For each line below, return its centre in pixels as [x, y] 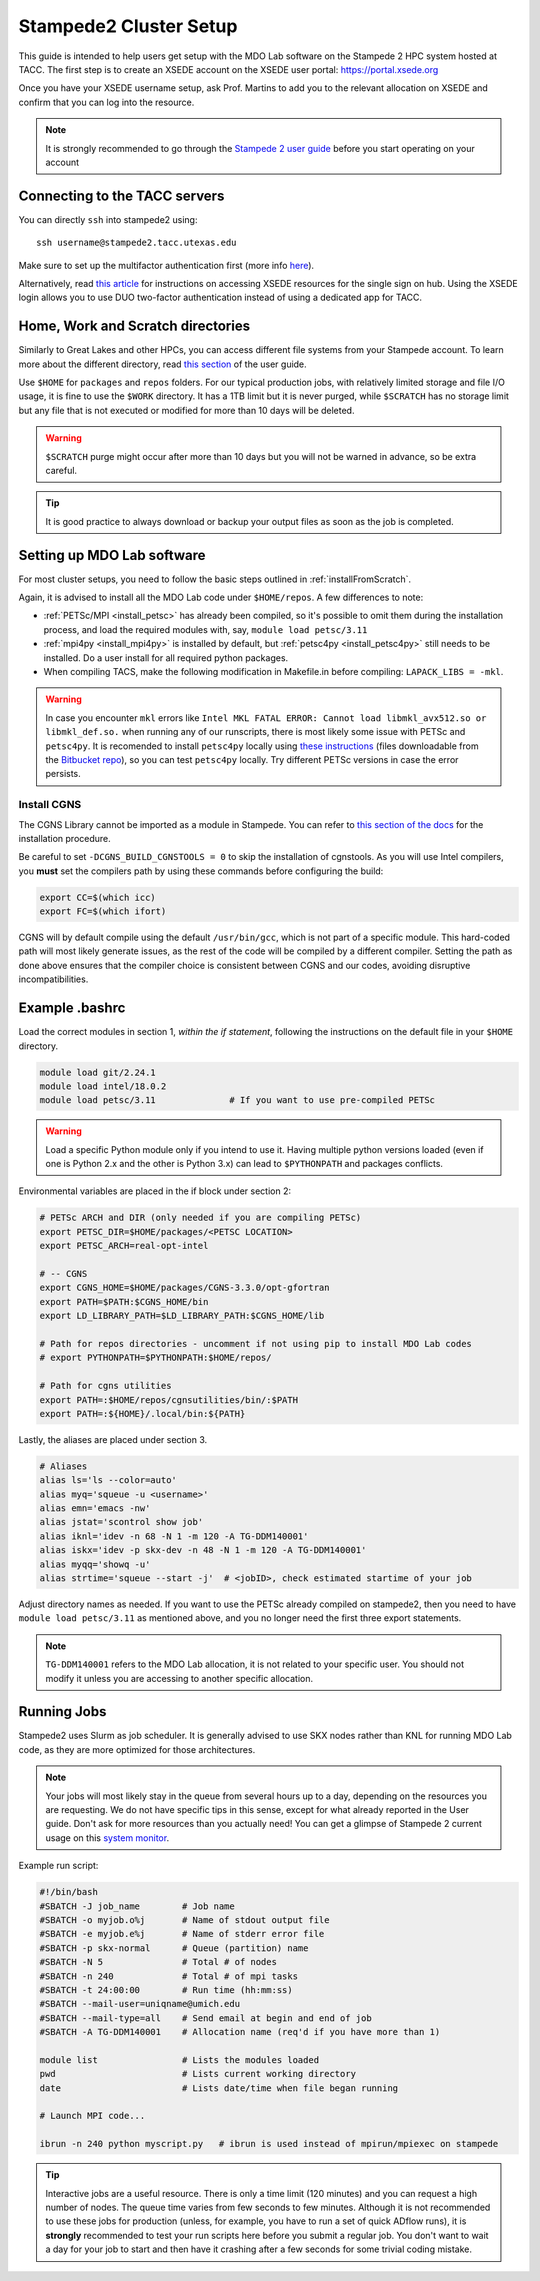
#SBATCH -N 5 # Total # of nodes [158, 1962]
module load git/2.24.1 [98, 1072]
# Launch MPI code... [92, 2116]
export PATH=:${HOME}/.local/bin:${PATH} [142, 1413]
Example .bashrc [72, 1008]
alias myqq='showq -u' [95, 1564]
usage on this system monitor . [107, 1837]
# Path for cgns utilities [105, 1386]
